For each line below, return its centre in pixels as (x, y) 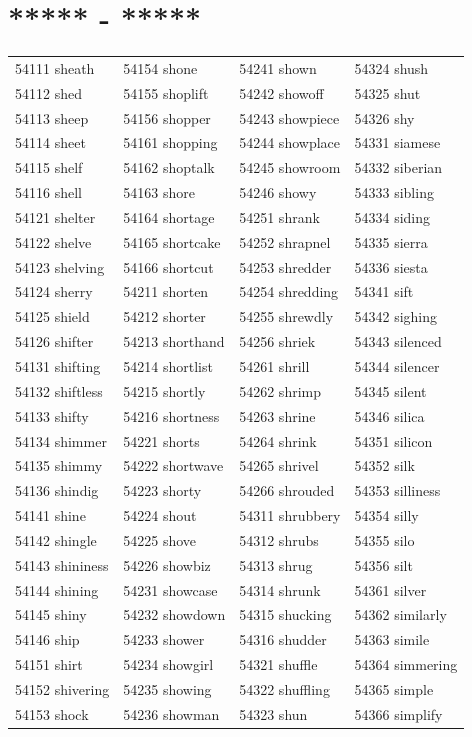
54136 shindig (57, 490)
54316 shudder (283, 639)
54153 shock (52, 713)
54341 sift (384, 291)
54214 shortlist (168, 366)
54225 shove (160, 539)
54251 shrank (279, 216)
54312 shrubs (279, 539)
